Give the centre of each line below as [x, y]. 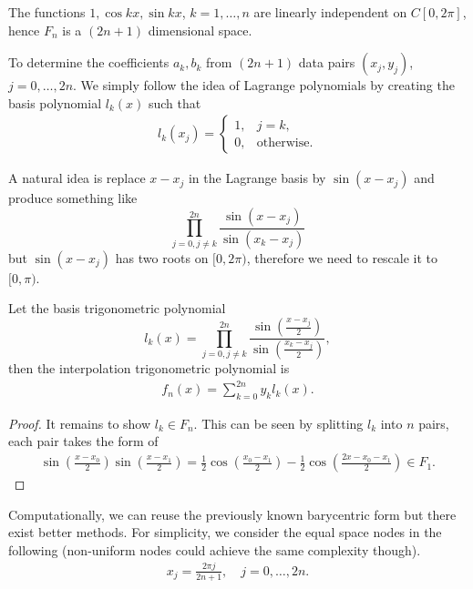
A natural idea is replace [77, 178]
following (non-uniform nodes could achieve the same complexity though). [215, 549]
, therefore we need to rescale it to [342, 257]
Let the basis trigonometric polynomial [117, 308]
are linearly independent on [330, 12]
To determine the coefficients [89, 62]
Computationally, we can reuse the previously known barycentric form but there [232, 514]
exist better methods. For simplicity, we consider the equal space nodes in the [225, 532]
